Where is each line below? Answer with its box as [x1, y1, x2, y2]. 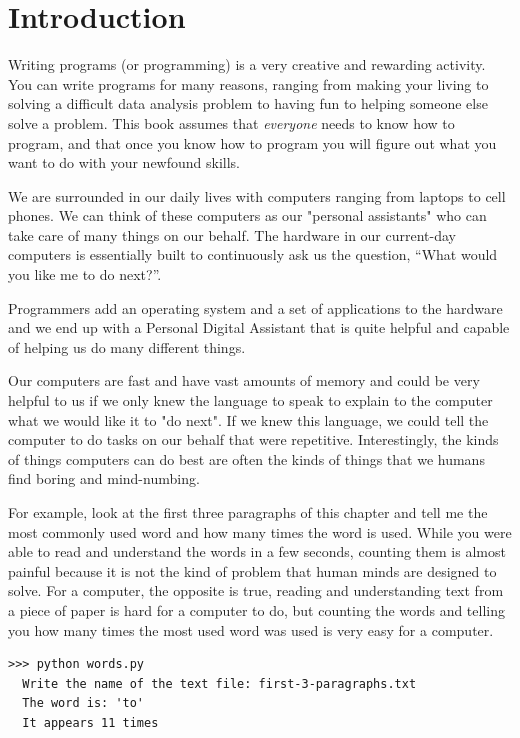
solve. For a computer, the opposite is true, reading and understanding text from [8, 580, 504, 601]
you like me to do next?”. [8, 264, 162, 285]
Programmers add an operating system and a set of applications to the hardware [8, 297, 503, 318]
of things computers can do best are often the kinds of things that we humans [8, 448, 485, 469]
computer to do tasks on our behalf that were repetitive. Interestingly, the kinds [8, 429, 499, 450]
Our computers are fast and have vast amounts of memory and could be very [8, 370, 480, 391]
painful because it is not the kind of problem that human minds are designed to [8, 560, 497, 581]
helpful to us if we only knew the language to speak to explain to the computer [8, 390, 493, 411]
